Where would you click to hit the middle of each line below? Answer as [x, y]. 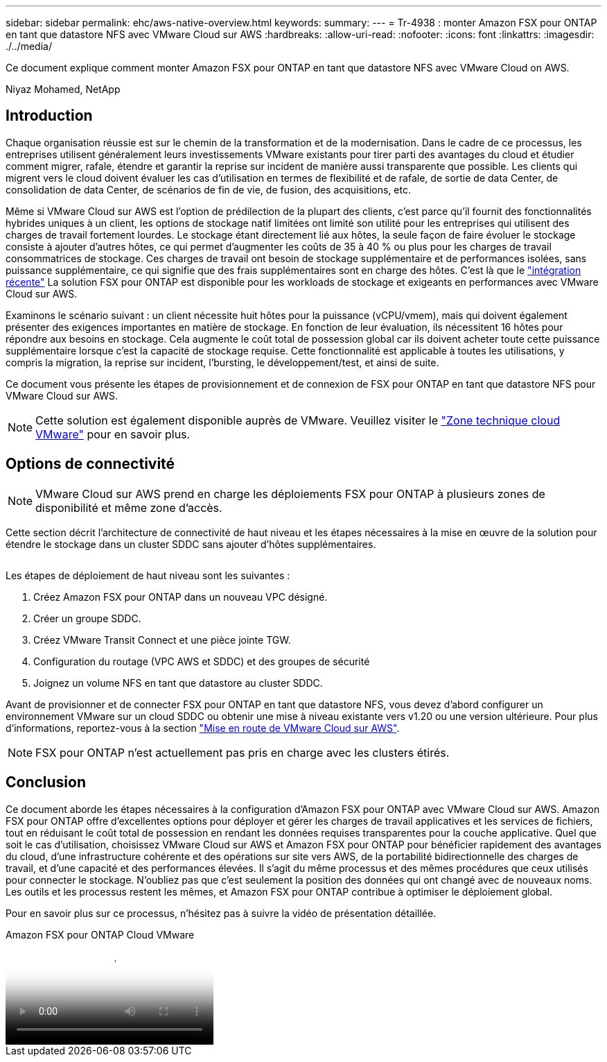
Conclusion [46, 782]
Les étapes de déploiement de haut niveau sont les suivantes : [148, 575]
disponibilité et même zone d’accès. [129, 507]
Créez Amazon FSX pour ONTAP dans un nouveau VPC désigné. [181, 597]
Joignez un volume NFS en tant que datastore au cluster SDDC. [178, 683]
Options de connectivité [90, 464]
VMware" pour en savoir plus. [113, 434]
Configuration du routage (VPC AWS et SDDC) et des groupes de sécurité [202, 661]
